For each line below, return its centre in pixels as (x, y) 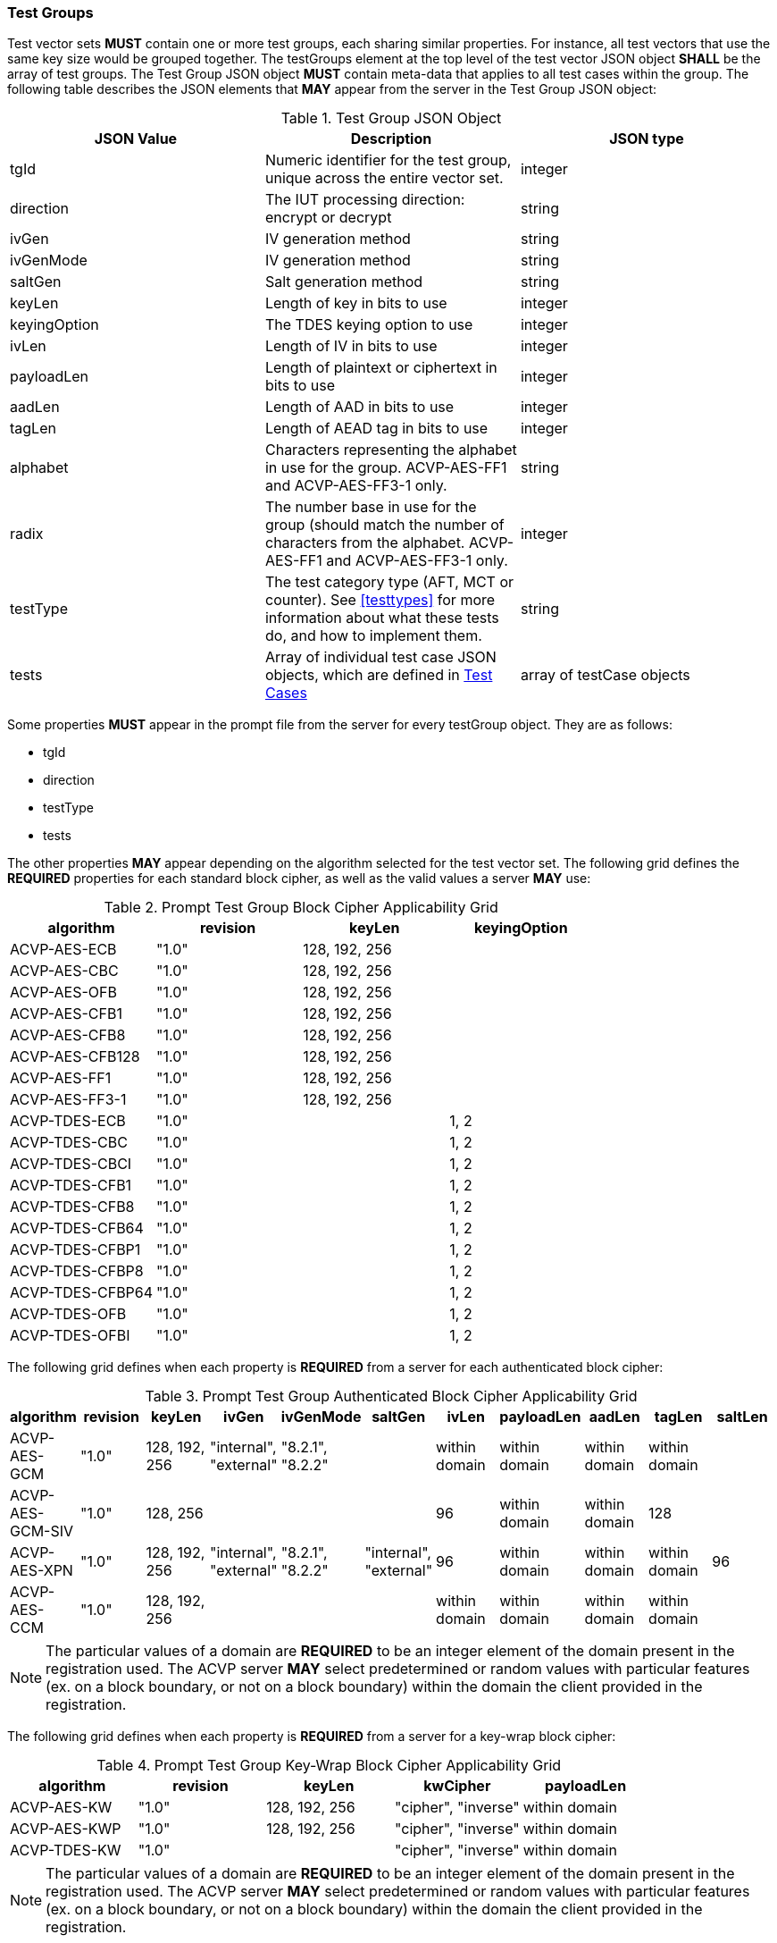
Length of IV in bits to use (351, 346)
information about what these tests (382, 618)
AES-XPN (42, 1571)
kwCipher (457, 1786)
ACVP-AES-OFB (63, 993)
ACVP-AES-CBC (64, 971)
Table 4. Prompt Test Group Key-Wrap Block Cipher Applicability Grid (329, 1766)
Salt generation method (344, 282)
